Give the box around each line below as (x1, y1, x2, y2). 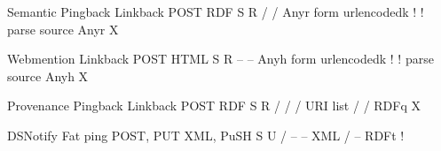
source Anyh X (7, 66, 89, 85)
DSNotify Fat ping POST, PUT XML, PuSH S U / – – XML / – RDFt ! (7, 125, 405, 144)
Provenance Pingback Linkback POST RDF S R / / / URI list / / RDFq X (7, 96, 421, 115)
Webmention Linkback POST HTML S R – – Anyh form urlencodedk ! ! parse (7, 49, 434, 68)
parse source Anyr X (7, 19, 119, 38)
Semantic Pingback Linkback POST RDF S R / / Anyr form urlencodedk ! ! (7, 3, 424, 20)
